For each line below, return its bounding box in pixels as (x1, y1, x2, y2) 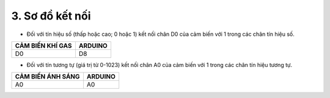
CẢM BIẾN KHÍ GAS (15, 41, 72, 50)
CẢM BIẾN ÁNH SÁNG (15, 72, 80, 81)
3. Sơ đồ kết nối (11, 9, 91, 23)
